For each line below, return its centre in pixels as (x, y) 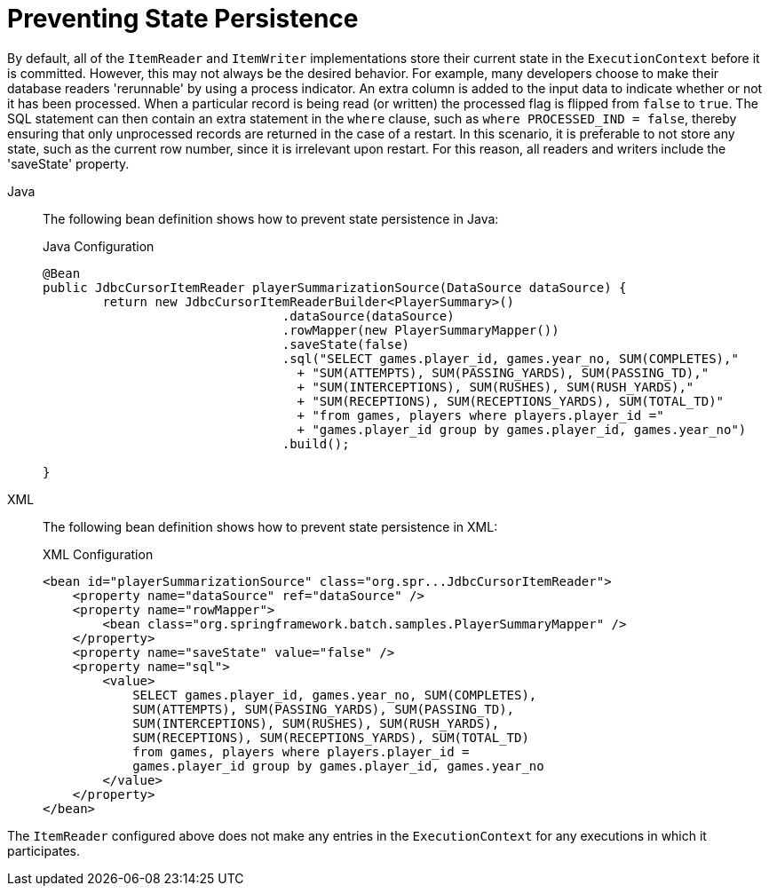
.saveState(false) (346, 344)
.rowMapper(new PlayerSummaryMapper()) (420, 330)
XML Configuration (98, 554)
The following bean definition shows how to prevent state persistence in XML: (270, 526)
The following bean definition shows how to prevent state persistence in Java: (271, 218)
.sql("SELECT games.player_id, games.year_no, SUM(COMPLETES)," (510, 358)
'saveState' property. (68, 163)
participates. (44, 850)
